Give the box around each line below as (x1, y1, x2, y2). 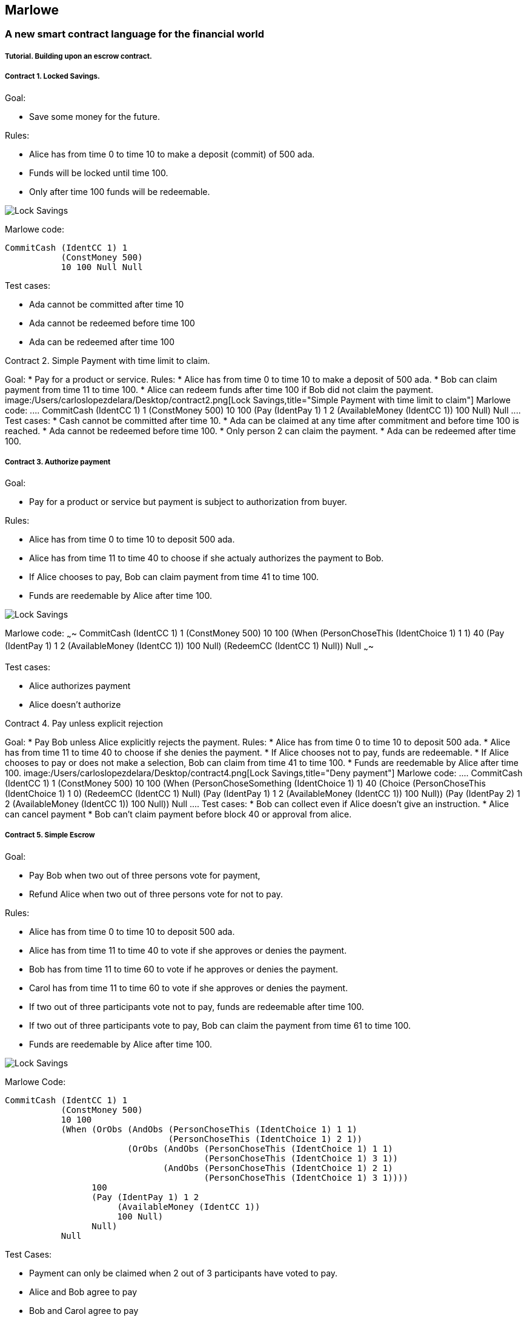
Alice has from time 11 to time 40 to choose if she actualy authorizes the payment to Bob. (29, 553, 384, 564)
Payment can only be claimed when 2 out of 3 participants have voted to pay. (29, 1267, 338, 1278)
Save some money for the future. (29, 111, 160, 122)
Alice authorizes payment (29, 680, 131, 691)
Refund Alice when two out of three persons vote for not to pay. (29, 888, 283, 899)
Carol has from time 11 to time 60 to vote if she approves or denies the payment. (29, 982, 348, 993)
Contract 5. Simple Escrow (5, 831, 95, 840)
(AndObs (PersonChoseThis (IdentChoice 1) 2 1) (163, 1163, 393, 1173)
